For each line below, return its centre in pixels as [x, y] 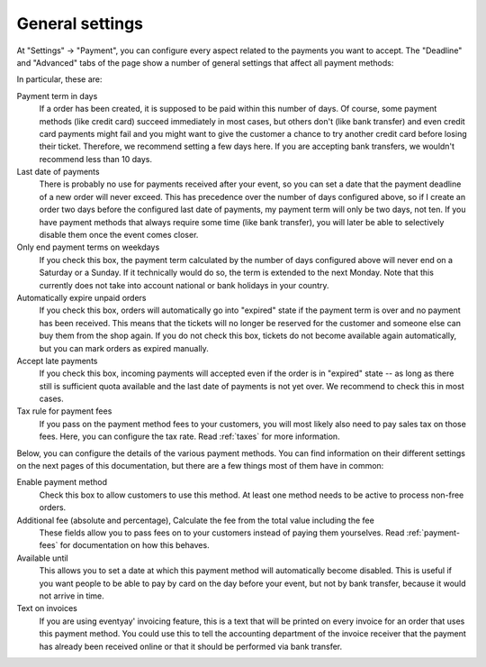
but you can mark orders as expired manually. [124, 348]
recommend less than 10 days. [96, 159]
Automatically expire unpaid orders [81, 297]
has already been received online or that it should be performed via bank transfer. [191, 646]
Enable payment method [62, 482]
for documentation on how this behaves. [135, 545]
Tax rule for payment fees [64, 411]
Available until [42, 558]
